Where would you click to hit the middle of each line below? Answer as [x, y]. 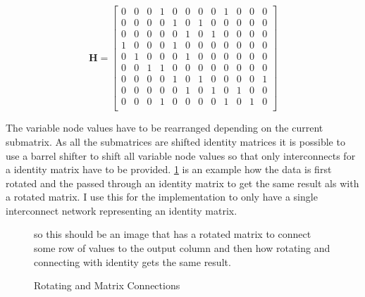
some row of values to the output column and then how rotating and [182, 248]
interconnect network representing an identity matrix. [122, 210]
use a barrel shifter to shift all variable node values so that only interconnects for [181, 155]
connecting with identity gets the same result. [132, 261]
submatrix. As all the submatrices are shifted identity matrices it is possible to [175, 141]
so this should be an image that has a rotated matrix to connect [173, 234]
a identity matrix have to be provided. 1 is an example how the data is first [169, 169]
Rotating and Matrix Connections [107, 285]
